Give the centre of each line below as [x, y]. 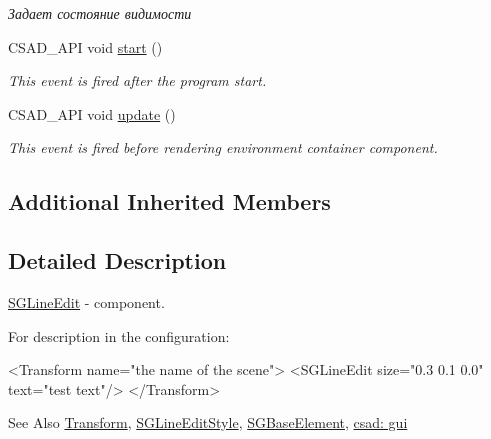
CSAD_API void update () [92, 113]
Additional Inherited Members [169, 201]
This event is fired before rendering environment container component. [223, 147]
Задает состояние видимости [100, 13]
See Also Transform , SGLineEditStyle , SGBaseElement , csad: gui [208, 422]
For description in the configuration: [119, 335]
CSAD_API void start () [85, 46]
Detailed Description [117, 260]
